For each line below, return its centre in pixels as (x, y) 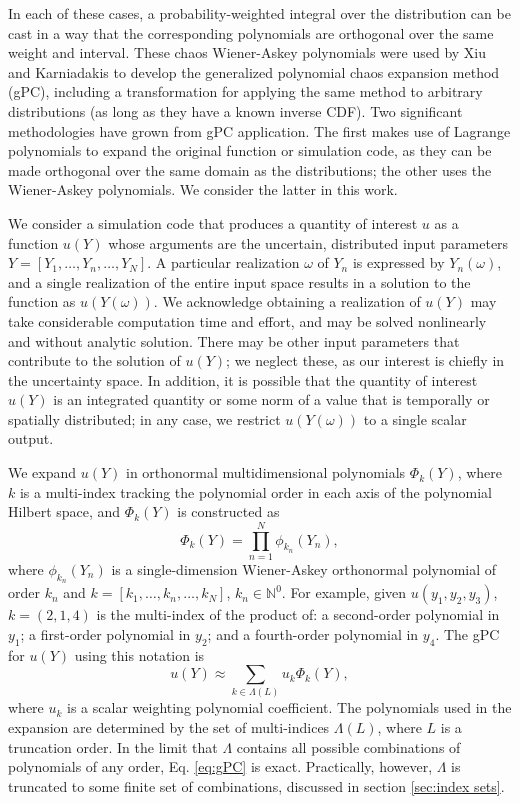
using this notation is (139, 654)
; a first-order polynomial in (105, 633)
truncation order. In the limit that (113, 746)
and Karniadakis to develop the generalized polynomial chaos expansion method (254, 71)
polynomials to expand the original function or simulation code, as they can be (250, 150)
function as (42, 301)
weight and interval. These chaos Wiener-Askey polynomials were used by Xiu (247, 52)
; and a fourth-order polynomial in (313, 633)
